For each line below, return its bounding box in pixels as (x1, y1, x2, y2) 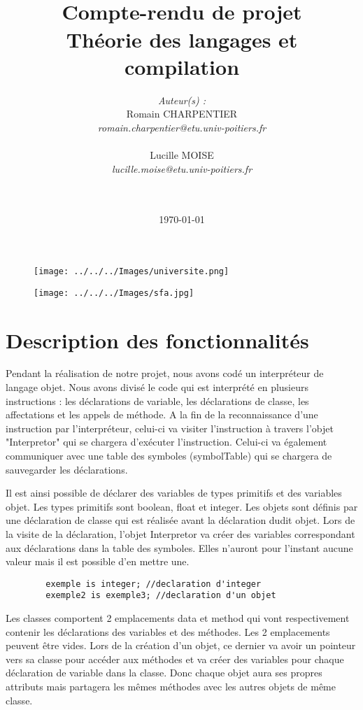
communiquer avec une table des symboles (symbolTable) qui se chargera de (6, 448, 332, 463)
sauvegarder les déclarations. (6, 462, 128, 476)
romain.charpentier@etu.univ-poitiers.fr (97, 120, 266, 134)
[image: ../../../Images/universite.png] (34, 267, 229, 277)
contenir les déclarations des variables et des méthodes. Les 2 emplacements (6, 624, 330, 639)
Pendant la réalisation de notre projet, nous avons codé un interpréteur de (6, 366, 324, 381)
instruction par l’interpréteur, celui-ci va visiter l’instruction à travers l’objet (6, 420, 334, 435)
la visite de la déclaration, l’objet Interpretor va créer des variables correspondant (6, 527, 355, 541)
